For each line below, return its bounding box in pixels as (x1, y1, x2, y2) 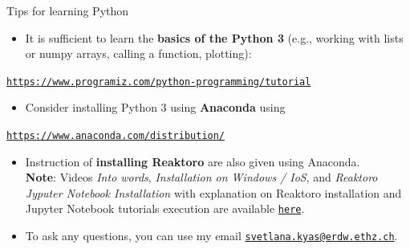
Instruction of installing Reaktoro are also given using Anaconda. (25, 153, 360, 169)
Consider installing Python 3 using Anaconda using (25, 99, 286, 116)
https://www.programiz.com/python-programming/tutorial (6, 76, 311, 88)
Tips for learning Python (6, 2, 129, 18)
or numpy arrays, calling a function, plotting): (25, 45, 252, 62)
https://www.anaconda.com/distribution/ (6, 130, 225, 142)
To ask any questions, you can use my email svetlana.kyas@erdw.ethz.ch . (25, 227, 398, 244)
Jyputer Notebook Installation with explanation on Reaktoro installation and (25, 184, 402, 201)
